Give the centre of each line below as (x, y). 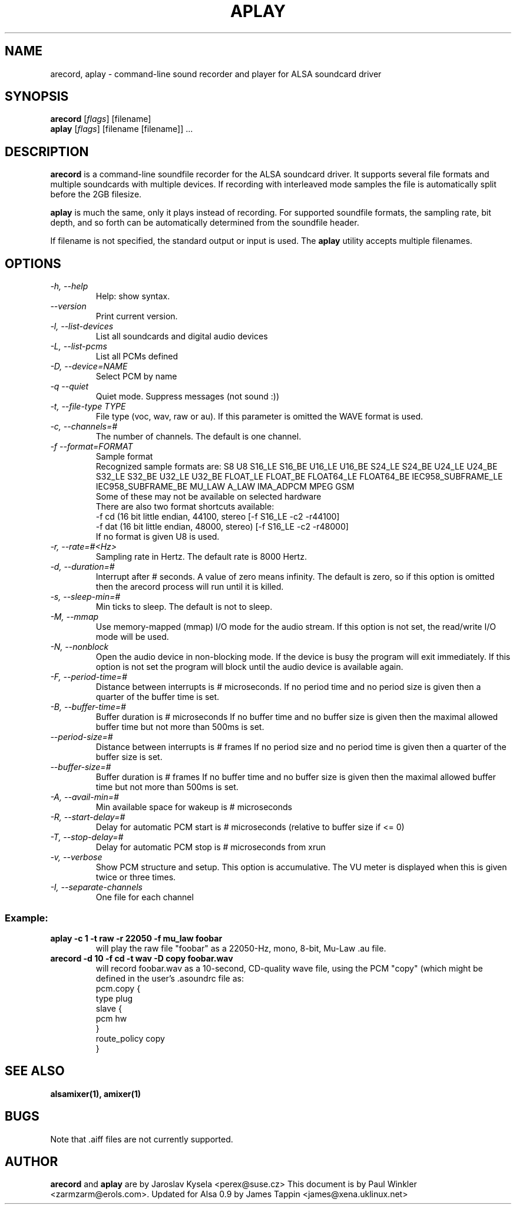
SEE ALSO (35, 1071)
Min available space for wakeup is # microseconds (194, 807)
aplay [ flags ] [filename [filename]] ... (122, 129)
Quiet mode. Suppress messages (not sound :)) (188, 397)
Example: (27, 918)
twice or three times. (136, 877)
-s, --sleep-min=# (85, 597)
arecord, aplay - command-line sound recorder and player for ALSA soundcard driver (216, 74)
